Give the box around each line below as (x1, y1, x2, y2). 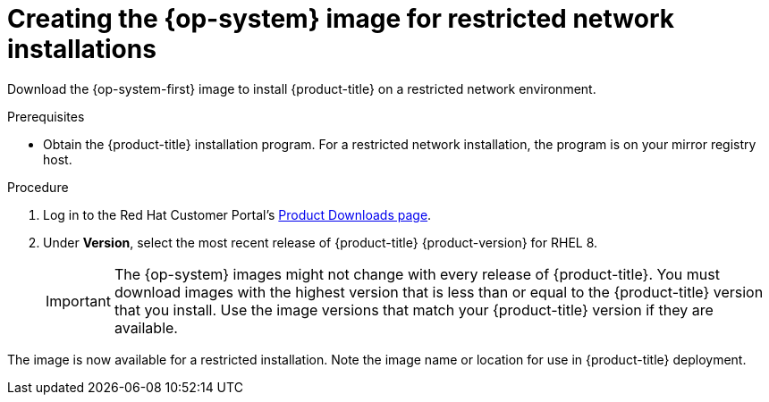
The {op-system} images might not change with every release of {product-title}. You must (114, 264, 720, 283)
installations (7, 34, 156, 64)
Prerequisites (7, 108, 85, 124)
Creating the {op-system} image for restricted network (7, 4, 674, 34)
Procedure (7, 179, 69, 195)
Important (46, 291, 111, 310)
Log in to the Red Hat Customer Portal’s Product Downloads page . (43, 206, 432, 222)
